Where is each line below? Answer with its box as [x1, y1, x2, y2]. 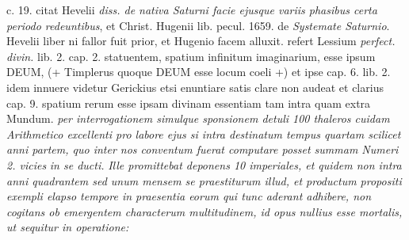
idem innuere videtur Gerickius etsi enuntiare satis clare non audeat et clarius [6, 78, 384, 95]
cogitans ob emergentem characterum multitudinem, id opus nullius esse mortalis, [6, 203, 403, 219]
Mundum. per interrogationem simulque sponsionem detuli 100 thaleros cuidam [6, 110, 390, 127]
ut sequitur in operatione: [6, 219, 129, 235]
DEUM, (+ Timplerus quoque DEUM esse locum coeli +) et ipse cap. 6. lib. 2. [6, 63, 391, 80]
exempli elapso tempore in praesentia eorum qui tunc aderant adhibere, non [6, 188, 372, 204]
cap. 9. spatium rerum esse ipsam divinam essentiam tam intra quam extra [6, 94, 371, 111]
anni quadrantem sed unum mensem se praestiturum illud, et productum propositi [6, 172, 402, 189]
